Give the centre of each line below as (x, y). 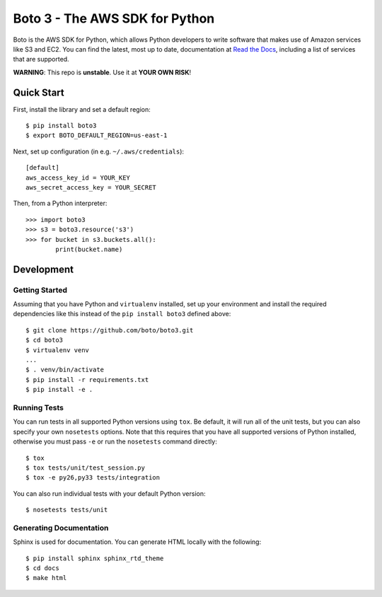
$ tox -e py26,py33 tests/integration (93, 478)
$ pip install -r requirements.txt (87, 379)
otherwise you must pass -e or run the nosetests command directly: (115, 441)
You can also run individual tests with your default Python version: (109, 493)
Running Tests (38, 407)
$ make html (46, 578)
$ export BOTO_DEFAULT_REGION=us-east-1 (97, 135)
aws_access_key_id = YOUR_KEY (78, 178)
